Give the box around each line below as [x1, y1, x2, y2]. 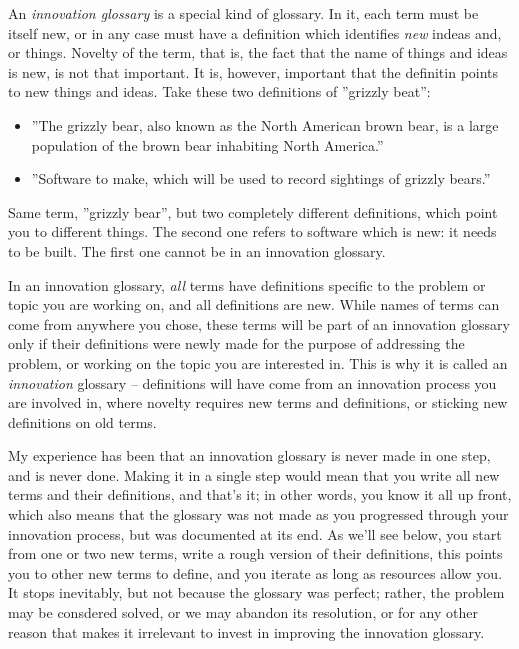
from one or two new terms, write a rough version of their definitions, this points [8, 543, 503, 564]
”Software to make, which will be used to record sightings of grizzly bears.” [31, 168, 491, 189]
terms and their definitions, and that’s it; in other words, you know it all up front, [8, 484, 512, 505]
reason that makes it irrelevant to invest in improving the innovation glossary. [8, 621, 485, 642]
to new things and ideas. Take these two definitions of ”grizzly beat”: [8, 81, 431, 102]
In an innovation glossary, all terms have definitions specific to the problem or [8, 274, 486, 295]
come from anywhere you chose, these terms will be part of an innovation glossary [8, 313, 510, 334]
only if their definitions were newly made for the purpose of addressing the [8, 333, 465, 354]
